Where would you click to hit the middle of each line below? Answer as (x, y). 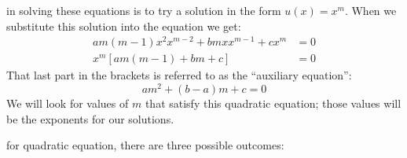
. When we (370, 10)
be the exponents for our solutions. (90, 118)
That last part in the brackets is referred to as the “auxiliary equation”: (179, 75)
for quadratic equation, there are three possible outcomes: (145, 145)
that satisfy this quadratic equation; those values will (273, 103)
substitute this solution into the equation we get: (124, 26)
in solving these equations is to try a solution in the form (144, 10)
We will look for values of (68, 103)
